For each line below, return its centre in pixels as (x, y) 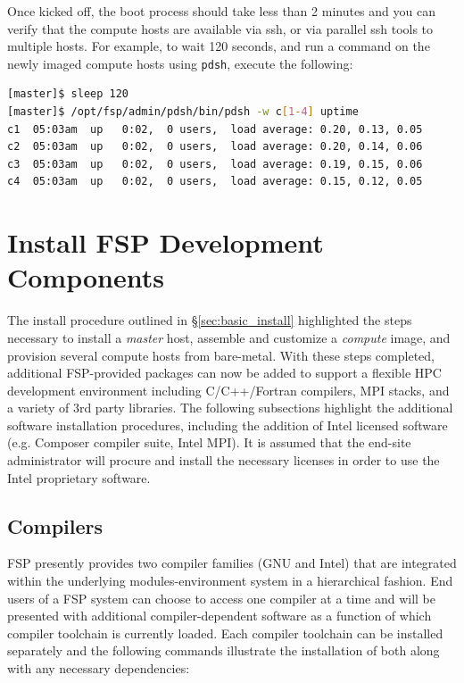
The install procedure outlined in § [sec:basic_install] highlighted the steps (210, 320)
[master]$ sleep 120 (68, 94)
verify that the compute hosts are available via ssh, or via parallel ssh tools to (220, 28)
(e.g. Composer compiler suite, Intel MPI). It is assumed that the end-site (209, 442)
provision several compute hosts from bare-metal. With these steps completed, (221, 355)
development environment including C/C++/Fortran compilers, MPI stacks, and (228, 390)
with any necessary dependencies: (99, 668)
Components (86, 277)
